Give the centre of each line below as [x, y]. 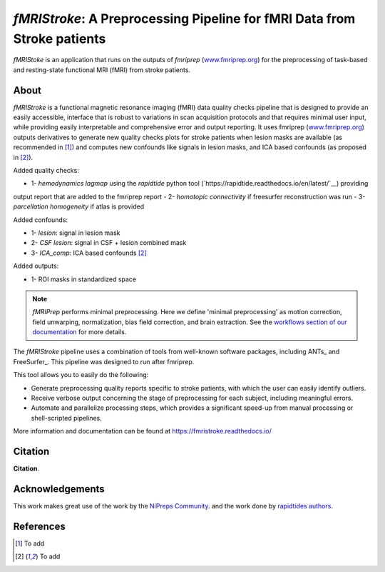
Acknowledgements [59, 489]
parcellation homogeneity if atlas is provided [79, 206]
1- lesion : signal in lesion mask [76, 233]
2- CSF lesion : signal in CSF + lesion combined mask [109, 243]
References [39, 526]
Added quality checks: [46, 170]
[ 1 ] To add [30, 543]
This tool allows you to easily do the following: [81, 375]
